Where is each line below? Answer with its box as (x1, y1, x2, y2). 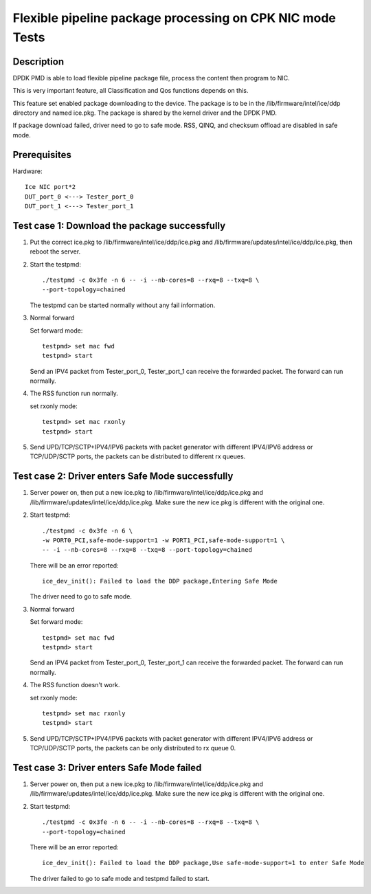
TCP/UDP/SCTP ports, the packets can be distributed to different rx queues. (30, 452, 246, 460)
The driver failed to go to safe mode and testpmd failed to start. (30, 874, 210, 882)
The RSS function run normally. (30, 389, 118, 398)
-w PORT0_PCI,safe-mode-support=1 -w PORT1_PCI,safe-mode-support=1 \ (42, 536, 285, 544)
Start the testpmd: (30, 260, 82, 268)
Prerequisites (12, 148, 71, 161)
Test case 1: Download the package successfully (12, 220, 226, 232)
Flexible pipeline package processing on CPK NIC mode (12, 10, 337, 25)
